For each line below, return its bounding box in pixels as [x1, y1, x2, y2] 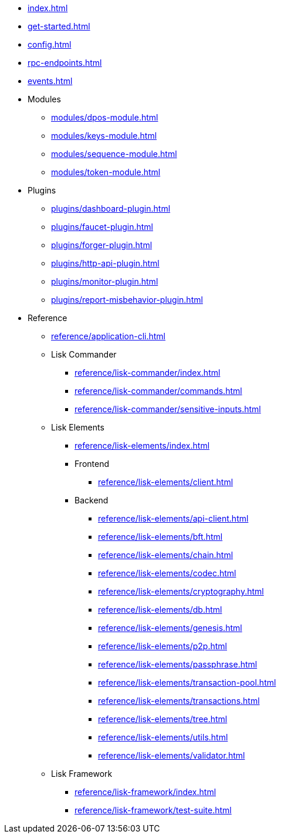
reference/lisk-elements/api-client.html [98, 513, 249, 523]
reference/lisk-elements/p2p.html [98, 641, 227, 651]
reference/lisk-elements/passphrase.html [98, 659, 258, 669]
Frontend [75, 459, 110, 469]
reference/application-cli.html [51, 331, 165, 341]
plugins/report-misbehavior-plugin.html [51, 295, 203, 305]
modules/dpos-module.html [51, 112, 158, 122]
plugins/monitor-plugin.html [51, 276, 158, 286]
